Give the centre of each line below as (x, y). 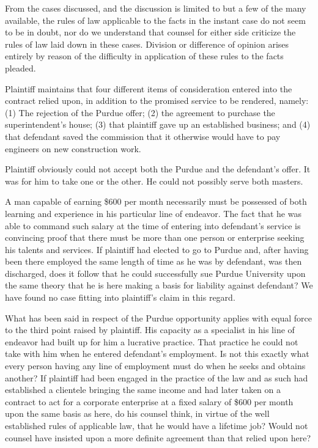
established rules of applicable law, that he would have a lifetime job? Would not (157, 425)
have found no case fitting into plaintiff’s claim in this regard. (120, 297)
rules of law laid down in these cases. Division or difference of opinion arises (147, 44)
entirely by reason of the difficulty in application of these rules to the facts (144, 56)
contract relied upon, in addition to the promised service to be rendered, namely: (157, 101)
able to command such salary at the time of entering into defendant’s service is (153, 225)
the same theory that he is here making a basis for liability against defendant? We (159, 285)
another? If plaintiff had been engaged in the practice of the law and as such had (157, 377)
